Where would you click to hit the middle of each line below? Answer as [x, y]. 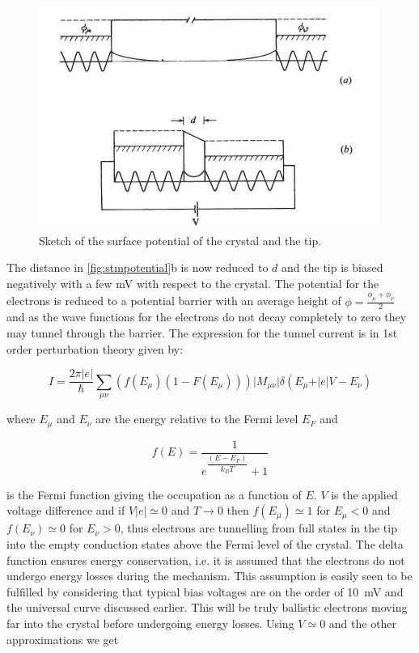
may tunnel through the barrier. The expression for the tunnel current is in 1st [202, 333]
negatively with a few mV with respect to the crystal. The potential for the [193, 283]
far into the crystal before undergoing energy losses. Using [150, 623]
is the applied [364, 494]
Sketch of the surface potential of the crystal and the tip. [180, 240]
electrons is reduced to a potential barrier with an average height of [174, 301]
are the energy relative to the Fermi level [197, 419]
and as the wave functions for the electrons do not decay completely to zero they [207, 317]
